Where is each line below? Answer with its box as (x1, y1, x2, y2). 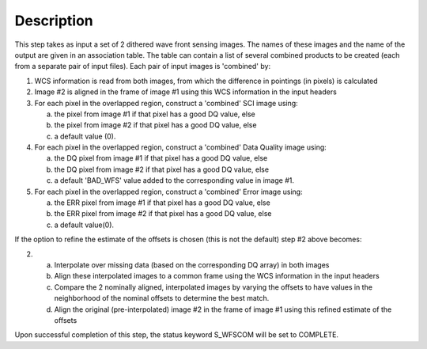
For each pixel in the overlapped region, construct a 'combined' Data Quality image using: (34, 142, 327, 152)
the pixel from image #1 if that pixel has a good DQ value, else (54, 109, 256, 119)
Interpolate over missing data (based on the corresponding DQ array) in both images (54, 260, 330, 269)
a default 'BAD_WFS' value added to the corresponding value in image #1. (54, 176, 295, 185)
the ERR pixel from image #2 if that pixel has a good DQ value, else (54, 209, 272, 218)
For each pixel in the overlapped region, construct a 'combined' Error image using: (34, 187, 304, 196)
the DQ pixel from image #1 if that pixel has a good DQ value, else (54, 154, 268, 163)
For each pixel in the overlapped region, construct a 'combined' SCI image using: (34, 98, 298, 108)
